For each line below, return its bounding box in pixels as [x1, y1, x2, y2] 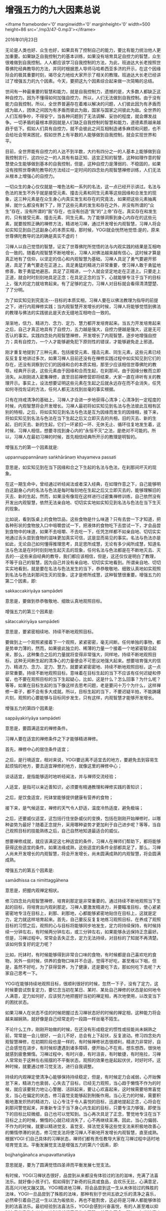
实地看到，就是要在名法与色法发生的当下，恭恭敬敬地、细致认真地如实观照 [9, 565, 161, 571]
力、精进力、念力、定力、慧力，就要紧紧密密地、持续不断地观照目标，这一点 [5, 664, 161, 669]
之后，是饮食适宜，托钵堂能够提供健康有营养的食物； [5, 794, 114, 800]
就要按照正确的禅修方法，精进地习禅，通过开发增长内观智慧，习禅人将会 [13, 220, 161, 226]
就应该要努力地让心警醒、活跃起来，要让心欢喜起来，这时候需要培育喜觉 [13, 1086, 161, 1092]
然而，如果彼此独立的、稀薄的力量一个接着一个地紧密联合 [35, 645, 152, 651]
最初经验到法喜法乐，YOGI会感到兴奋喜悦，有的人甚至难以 [35, 1203, 154, 1209]
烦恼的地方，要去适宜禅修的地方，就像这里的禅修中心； [9, 763, 122, 769]
